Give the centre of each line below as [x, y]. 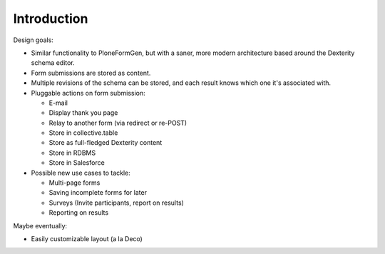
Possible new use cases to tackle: [81, 173]
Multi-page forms [75, 183]
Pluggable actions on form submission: [88, 93]
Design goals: [33, 40]
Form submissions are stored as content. [91, 73]
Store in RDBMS [72, 153]
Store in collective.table [83, 133]
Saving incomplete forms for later [98, 193]
